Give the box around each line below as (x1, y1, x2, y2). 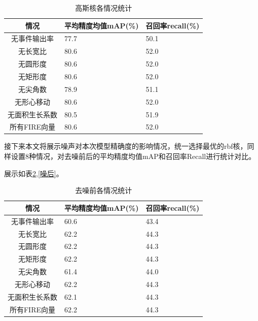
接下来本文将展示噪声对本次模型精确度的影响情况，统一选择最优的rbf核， (4, 141, 247, 151)
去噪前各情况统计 (75, 185, 132, 196)
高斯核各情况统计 (75, 3, 132, 13)
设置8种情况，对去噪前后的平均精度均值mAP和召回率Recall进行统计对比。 (11, 151, 256, 162)
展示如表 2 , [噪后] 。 (4, 168, 63, 178)
